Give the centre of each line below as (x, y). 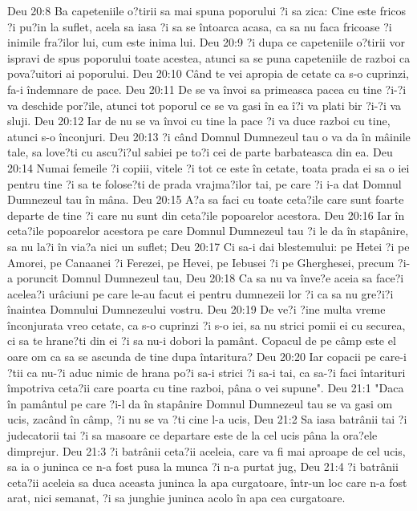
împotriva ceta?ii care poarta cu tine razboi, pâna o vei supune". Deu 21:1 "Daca (206, 388)
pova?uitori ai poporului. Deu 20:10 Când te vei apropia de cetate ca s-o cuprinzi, (208, 73)
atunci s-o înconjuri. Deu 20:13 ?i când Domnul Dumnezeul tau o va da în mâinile (209, 136)
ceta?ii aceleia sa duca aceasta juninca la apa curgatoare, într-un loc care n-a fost (207, 482)
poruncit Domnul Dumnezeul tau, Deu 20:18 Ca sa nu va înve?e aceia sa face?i (210, 278)
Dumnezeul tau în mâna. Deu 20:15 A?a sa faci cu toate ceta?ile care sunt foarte (206, 199)
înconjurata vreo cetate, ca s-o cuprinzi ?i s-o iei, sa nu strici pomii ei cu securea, (206, 324)
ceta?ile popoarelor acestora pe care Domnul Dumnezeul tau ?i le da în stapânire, (208, 231)
